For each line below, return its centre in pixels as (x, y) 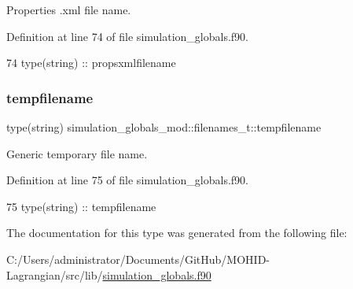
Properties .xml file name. (69, 9)
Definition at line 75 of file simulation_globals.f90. (127, 180)
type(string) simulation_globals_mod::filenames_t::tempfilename (164, 127)
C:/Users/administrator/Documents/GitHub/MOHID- (138, 259)
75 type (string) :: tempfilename (81, 206)
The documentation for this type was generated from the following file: (177, 233)
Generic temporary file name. (77, 153)
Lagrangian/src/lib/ (55, 274)
